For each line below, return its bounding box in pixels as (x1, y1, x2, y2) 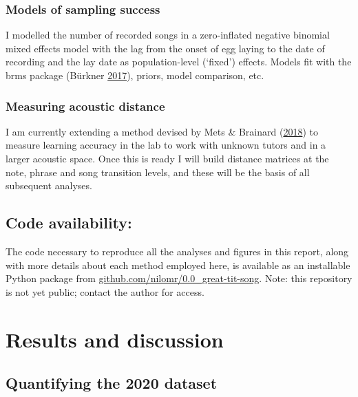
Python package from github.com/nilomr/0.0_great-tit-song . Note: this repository (6, 271, 352, 286)
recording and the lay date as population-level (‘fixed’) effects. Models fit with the (6, 54, 352, 69)
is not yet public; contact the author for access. (6, 284, 204, 299)
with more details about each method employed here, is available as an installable (6, 257, 350, 272)
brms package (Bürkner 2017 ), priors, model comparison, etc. (6, 68, 264, 82)
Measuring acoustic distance (6, 97, 165, 114)
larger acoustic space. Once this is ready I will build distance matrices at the (6, 151, 329, 165)
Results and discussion (6, 325, 224, 353)
